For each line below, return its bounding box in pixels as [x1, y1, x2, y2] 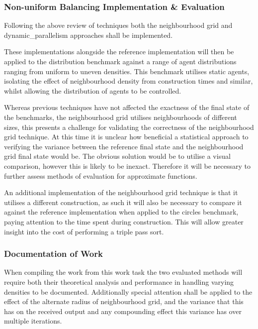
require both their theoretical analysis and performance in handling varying [4, 276, 234, 287]
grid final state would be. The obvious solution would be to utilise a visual [4, 151, 231, 161]
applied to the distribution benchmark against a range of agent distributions [4, 56, 237, 66]
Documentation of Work [4, 247, 103, 260]
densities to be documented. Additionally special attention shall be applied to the [4, 286, 253, 297]
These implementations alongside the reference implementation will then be [4, 46, 234, 57]
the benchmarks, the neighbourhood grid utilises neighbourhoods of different [4, 111, 237, 122]
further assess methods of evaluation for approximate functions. [4, 170, 197, 181]
